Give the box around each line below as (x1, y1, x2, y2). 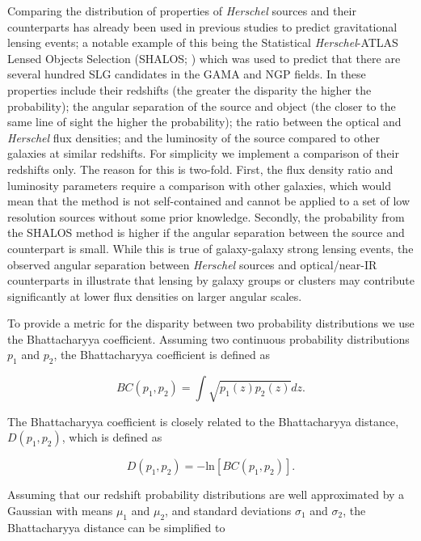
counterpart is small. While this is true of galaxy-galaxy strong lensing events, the (7, 239, 414, 256)
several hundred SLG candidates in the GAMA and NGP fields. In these (7, 66, 366, 82)
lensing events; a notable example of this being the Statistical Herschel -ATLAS (7, 34, 398, 51)
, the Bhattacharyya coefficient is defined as (53, 346, 270, 363)
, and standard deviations (165, 501, 292, 518)
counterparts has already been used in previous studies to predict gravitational (7, 18, 398, 35)
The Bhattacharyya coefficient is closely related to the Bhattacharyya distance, (7, 412, 399, 429)
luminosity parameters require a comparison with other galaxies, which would (7, 176, 391, 193)
